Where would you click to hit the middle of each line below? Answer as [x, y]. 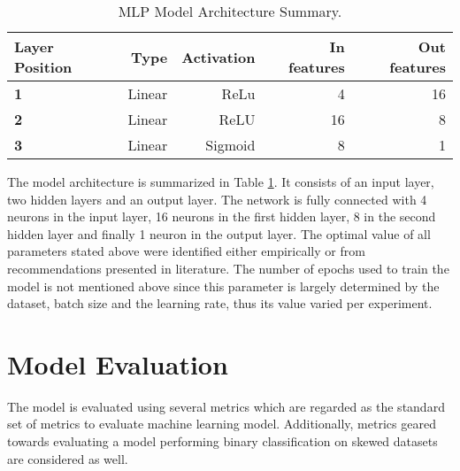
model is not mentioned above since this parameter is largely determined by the [223, 286]
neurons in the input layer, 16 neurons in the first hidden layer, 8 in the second [222, 216]
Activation [218, 57]
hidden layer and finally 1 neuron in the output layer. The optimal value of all [219, 233]
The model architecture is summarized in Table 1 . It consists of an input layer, [221, 181]
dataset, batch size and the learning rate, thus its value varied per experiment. [220, 303]
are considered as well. [68, 458]
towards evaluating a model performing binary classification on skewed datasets [222, 441]
